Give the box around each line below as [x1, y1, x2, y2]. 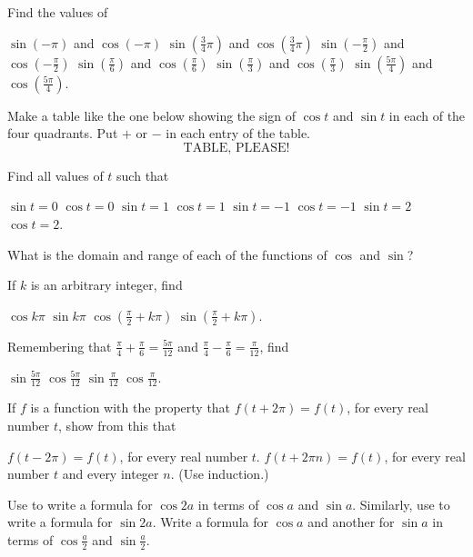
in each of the [388, 105, 466, 124]
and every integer [62, 464, 159, 483]
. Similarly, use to [352, 494, 450, 513]
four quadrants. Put [7, 124, 118, 143]
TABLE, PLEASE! [183, 141, 290, 154]
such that [116, 165, 169, 184]
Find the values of [7, 3, 108, 21]
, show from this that [58, 416, 176, 434]
